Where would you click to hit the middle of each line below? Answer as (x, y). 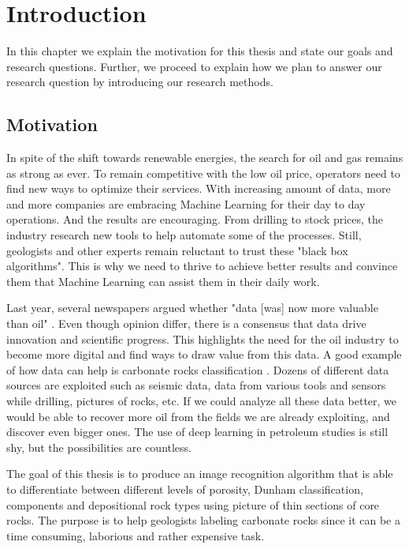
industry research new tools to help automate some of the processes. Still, (184, 235)
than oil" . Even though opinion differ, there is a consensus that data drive (186, 323)
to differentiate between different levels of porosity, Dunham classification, (185, 489)
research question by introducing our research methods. (140, 82)
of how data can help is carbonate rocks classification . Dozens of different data (198, 369)
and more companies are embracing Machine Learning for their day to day (186, 203)
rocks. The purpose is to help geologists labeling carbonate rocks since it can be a (203, 520)
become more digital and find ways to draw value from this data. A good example (204, 354)
